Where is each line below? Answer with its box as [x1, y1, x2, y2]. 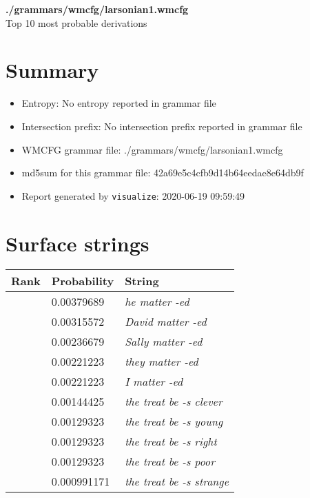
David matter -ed [125, 313, 207, 330]
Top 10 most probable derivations [6, 15, 147, 30]
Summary [6, 56, 99, 84]
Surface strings [6, 229, 149, 257]
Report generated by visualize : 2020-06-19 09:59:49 [21, 188, 245, 203]
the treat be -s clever [125, 393, 223, 410]
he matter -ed [125, 293, 189, 310]
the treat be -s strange [125, 473, 229, 490]
